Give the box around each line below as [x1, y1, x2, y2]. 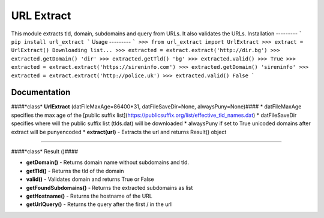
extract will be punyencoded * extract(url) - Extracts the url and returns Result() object [11, 128, 227, 135]
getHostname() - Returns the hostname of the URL [26, 192, 153, 199]
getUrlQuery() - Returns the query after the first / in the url [26, 201, 172, 208]
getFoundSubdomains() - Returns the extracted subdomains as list [26, 184, 193, 191]
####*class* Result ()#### [11, 147, 78, 155]
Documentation [11, 87, 71, 98]
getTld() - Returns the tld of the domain [26, 167, 124, 174]
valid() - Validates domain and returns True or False [26, 175, 154, 183]
